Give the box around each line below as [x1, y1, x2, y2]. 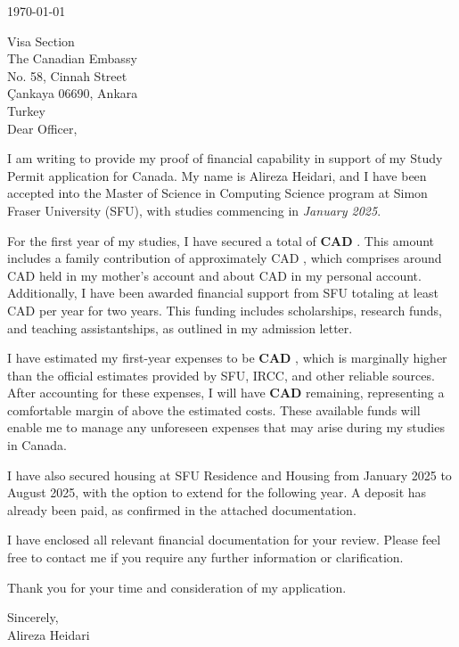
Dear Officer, [7, 119, 78, 137]
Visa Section [7, 31, 75, 50]
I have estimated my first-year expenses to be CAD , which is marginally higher [7, 348, 447, 367]
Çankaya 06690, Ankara [7, 84, 138, 102]
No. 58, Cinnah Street [7, 66, 127, 85]
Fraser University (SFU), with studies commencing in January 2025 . [7, 201, 381, 219]
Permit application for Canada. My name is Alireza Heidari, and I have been [7, 166, 427, 184]
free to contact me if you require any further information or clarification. [7, 548, 404, 567]
